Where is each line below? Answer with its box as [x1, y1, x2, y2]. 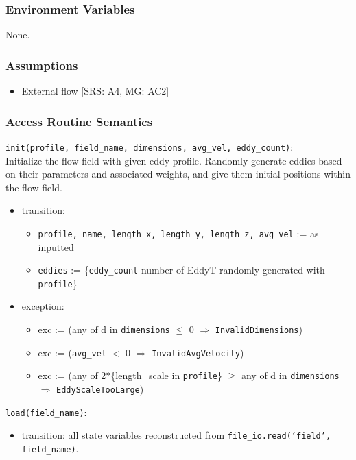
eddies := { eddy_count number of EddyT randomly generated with [38, 263, 325, 277]
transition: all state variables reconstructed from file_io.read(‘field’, [21, 428, 331, 442]
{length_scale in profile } [110, 368, 222, 383]
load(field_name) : [5, 404, 87, 419]
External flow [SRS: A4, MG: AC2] [21, 84, 169, 98]
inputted [38, 239, 74, 254]
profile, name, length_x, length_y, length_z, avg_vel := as [38, 226, 319, 240]
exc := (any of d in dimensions [38, 322, 170, 337]
